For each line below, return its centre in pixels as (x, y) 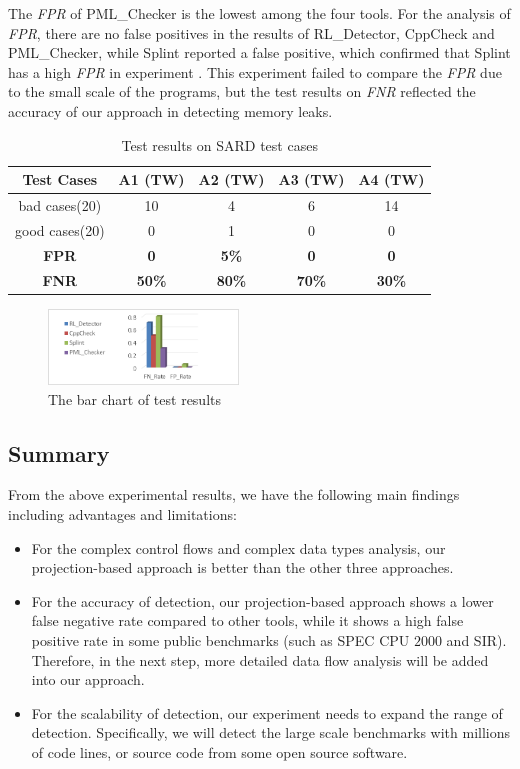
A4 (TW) (391, 179)
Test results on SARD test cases (219, 144)
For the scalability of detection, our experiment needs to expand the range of (267, 712)
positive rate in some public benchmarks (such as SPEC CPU (220, 640)
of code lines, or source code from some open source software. (219, 752)
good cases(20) (60, 229)
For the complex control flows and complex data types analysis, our (238, 547)
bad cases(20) (60, 205)
